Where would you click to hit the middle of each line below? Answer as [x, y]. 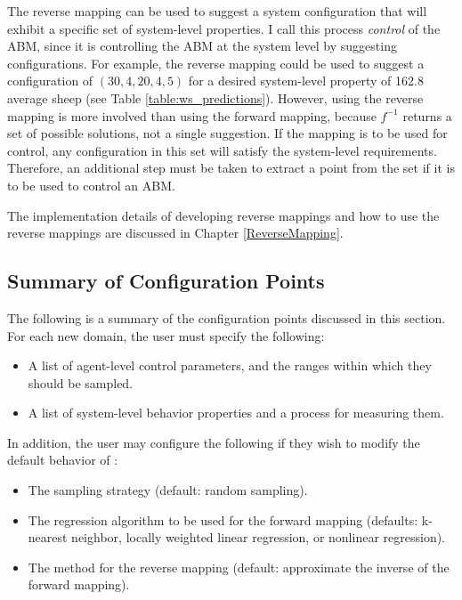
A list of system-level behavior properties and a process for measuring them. [236, 413]
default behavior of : [63, 460]
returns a [427, 115]
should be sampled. [81, 382]
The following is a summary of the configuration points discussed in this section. [227, 317]
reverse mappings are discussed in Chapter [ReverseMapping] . [175, 233]
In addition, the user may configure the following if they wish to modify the [214, 442]
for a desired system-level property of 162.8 [306, 81]
